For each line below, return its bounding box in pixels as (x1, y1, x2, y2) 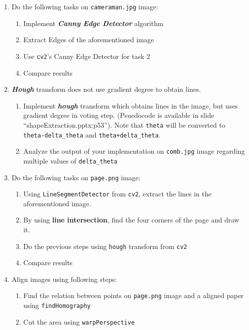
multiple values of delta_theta (23, 155, 117, 165)
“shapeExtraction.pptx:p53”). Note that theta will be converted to (23, 119, 225, 130)
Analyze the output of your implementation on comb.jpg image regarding (23, 146, 245, 156)
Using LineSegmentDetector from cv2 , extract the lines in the (23, 189, 212, 199)
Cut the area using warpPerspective (23, 316, 135, 327)
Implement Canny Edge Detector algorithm (23, 18, 164, 28)
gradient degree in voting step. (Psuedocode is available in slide (23, 110, 214, 120)
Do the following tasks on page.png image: (11, 172, 140, 182)
